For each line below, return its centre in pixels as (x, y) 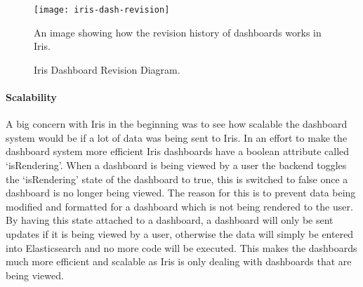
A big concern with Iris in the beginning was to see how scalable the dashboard (177, 124)
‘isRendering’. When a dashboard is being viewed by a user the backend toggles (176, 165)
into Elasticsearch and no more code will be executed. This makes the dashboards (181, 247)
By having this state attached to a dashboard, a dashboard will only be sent (170, 220)
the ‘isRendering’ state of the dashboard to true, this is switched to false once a (177, 179)
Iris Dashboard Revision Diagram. (107, 69)
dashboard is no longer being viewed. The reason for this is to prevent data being (181, 193)
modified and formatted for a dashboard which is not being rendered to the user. (179, 206)
